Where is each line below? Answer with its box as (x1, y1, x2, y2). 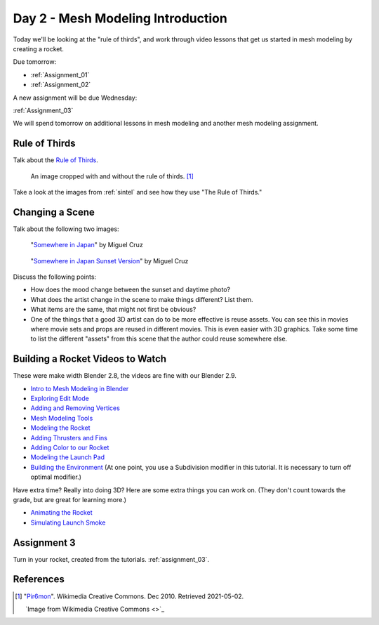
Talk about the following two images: (13, 225, 119, 233)
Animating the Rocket (30, 508, 93, 517)
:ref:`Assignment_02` (30, 81, 91, 89)
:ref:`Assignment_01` (30, 70, 90, 79)
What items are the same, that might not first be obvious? (30, 305, 197, 314)
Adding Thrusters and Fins (30, 433, 108, 442)
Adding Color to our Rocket (30, 443, 109, 452)
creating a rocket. (13, 44, 65, 53)
